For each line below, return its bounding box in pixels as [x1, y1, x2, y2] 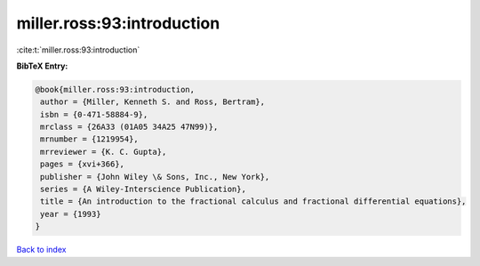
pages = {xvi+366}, [40, 159, 124, 169]
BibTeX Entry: [16, 60, 68, 71]
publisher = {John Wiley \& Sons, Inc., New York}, [40, 172, 270, 181]
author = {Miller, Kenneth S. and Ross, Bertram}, [40, 97, 266, 107]
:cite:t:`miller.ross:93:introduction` [16, 44, 140, 55]
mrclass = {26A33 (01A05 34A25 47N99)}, [40, 122, 219, 133]
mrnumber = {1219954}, [40, 134, 140, 144]
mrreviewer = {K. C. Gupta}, [40, 147, 167, 157]
